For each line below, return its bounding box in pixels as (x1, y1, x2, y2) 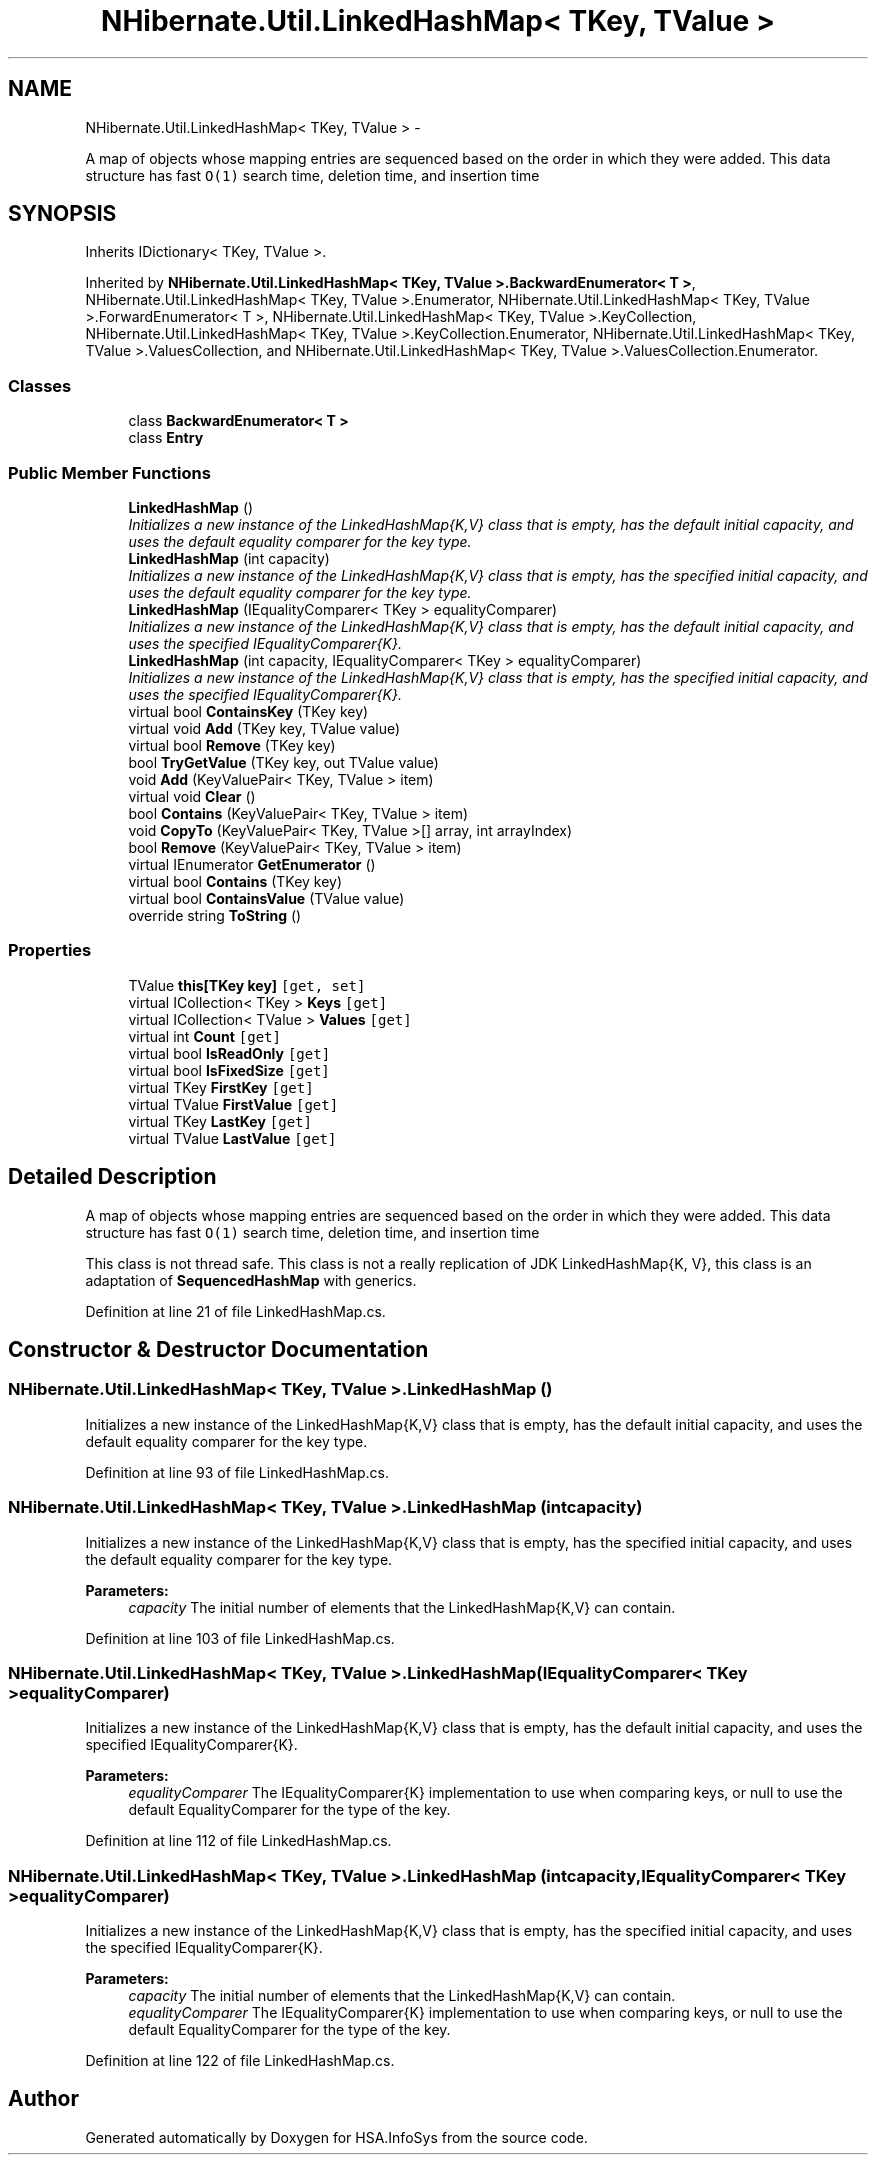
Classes (8, 375, 72, 396)
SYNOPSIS (8, 201, 117, 227)
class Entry (128, 429, 204, 447)
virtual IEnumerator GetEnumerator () (128, 855, 376, 873)
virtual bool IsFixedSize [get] (128, 1061, 330, 1079)
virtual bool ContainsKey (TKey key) (128, 702, 369, 720)
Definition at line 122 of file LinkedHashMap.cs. (85, 2052, 395, 2069)
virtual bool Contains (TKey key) (128, 872, 343, 890)
